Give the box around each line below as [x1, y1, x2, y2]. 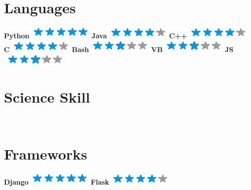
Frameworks [4, 144, 87, 164]
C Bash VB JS [4, 44, 234, 54]
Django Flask [4, 177, 110, 187]
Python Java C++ [4, 30, 187, 40]
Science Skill [4, 86, 90, 107]
